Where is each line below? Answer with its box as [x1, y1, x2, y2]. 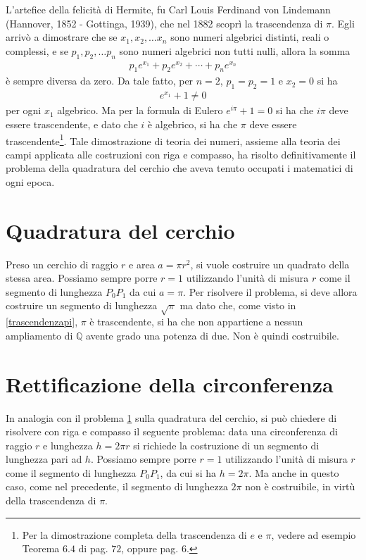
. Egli [331, 15, 355, 30]
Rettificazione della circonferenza [6, 369, 334, 398]
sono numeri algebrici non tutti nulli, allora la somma [119, 43, 351, 58]
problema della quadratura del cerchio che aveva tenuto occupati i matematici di [6, 161, 353, 175]
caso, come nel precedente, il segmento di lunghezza [6, 479, 228, 494]
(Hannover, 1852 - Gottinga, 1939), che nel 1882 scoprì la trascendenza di [6, 15, 323, 30]
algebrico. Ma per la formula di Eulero [57, 103, 223, 118]
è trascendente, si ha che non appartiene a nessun [89, 314, 303, 329]
